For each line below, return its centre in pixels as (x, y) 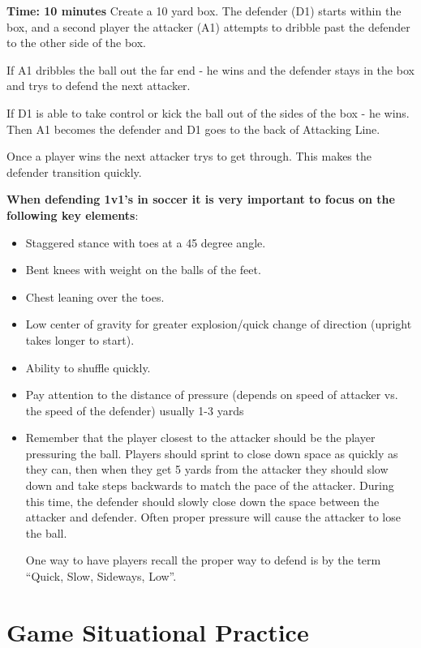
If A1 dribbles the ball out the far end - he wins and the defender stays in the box (210, 69)
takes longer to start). (80, 339)
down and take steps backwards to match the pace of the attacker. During (210, 485)
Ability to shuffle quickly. (88, 367)
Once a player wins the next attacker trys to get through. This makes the (189, 156)
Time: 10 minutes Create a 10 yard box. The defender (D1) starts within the (204, 11)
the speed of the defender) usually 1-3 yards (135, 410)
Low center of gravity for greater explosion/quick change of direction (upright (219, 324)
